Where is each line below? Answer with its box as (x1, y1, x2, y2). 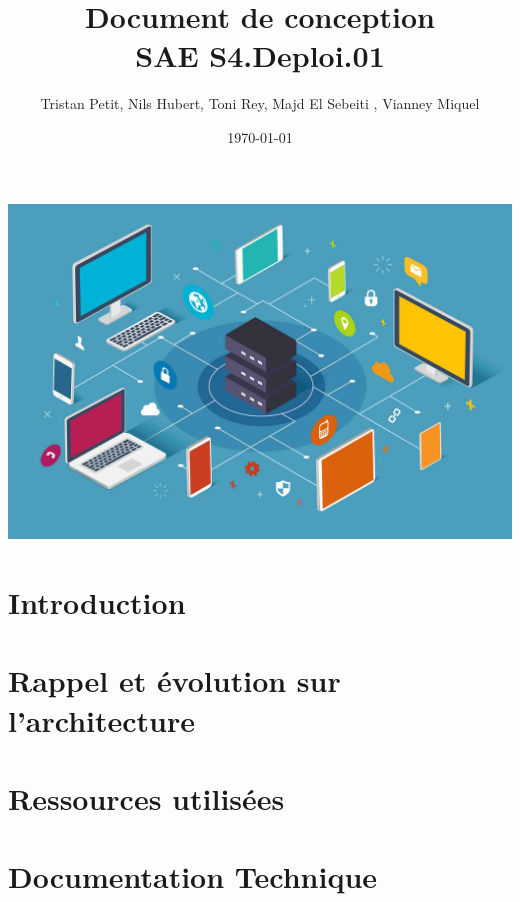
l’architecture (8, 699, 196, 740)
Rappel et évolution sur (8, 660, 341, 701)
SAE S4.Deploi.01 (135, 35, 385, 76)
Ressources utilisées (8, 777, 285, 818)
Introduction (8, 581, 186, 622)
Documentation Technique (8, 856, 378, 897)
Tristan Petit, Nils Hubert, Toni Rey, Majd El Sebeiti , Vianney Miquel (40, 93, 480, 114)
